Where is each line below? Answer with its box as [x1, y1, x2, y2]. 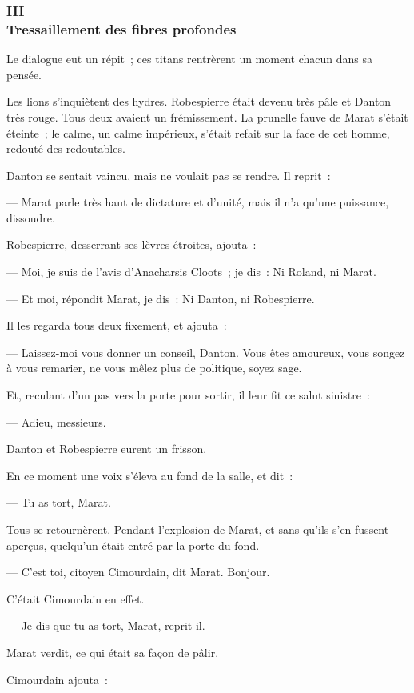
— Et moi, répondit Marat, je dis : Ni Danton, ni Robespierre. [6, 290, 315, 306]
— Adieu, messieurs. [6, 413, 106, 430]
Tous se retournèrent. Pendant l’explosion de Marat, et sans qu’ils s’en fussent [6, 521, 389, 538]
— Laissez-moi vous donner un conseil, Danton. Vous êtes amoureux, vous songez [6, 343, 405, 360]
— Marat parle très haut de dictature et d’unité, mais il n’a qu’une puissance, [6, 194, 389, 210]
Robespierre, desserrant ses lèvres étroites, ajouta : [6, 236, 257, 253]
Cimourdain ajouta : [6, 671, 108, 687]
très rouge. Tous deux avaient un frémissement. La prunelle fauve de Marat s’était [6, 108, 408, 125]
